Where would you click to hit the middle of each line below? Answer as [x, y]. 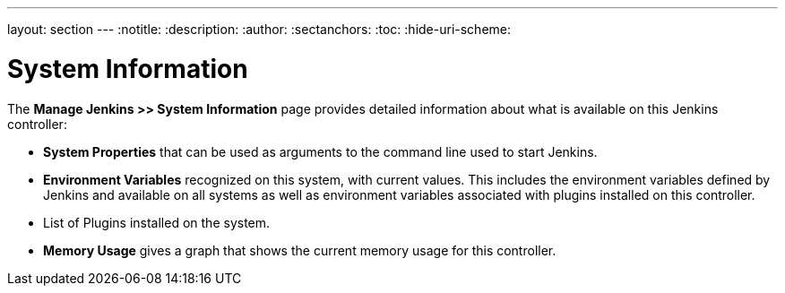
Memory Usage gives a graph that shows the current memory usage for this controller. [300, 250]
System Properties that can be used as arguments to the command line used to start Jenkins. [320, 151]
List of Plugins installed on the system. [157, 222]
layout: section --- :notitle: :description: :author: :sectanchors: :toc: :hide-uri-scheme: [259, 29]
